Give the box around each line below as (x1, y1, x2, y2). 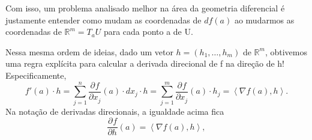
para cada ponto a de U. (103, 25, 193, 38)
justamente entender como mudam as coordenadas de (5, 13, 202, 26)
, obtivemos (265, 45, 307, 58)
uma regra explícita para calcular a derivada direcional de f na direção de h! (5, 57, 285, 70)
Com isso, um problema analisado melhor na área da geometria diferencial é (5, 2, 285, 14)
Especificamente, (5, 68, 67, 81)
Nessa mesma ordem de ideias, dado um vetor (5, 45, 173, 58)
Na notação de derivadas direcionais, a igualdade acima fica (5, 105, 224, 117)
